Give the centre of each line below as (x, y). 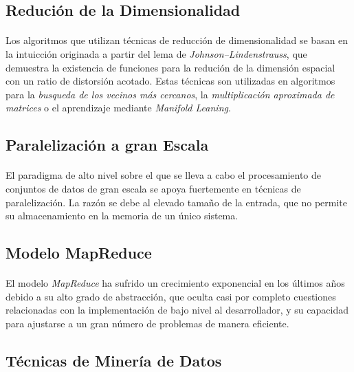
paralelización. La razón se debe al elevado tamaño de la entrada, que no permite (177, 202)
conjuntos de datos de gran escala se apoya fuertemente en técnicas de (153, 188)
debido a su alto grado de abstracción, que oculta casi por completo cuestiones (171, 296)
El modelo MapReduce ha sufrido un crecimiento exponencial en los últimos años (175, 283)
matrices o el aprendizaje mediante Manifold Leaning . (118, 108)
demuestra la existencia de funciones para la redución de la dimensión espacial (170, 67)
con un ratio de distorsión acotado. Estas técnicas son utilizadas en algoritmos (170, 81)
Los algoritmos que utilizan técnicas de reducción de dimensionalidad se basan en (177, 40)
